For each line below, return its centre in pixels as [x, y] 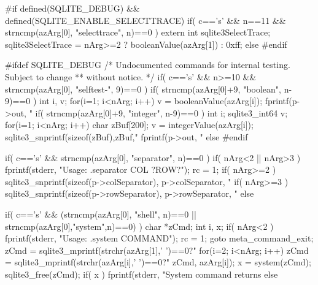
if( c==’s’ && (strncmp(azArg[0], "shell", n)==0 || [101, 214]
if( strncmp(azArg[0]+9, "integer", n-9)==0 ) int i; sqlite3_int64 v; [161, 112]
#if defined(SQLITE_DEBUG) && [72, 8]
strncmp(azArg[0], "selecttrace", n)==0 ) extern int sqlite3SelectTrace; [138, 32]
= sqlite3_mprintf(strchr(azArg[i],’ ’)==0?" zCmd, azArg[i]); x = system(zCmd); [158, 262]
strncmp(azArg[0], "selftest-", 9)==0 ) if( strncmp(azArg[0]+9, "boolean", [143, 89]
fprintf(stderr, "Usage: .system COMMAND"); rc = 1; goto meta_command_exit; [159, 238]
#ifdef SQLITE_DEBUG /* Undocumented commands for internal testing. [148, 65]
